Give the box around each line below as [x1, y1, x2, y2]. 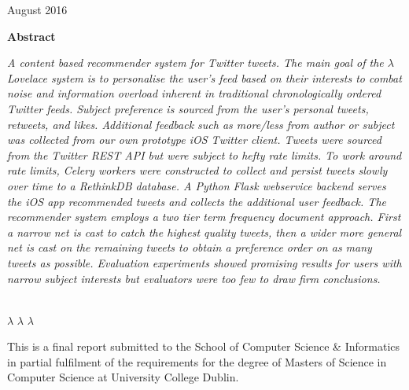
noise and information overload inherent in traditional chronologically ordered [7, 85, 381, 101]
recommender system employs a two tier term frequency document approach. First [7, 208, 401, 225]
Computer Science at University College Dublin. [7, 369, 239, 385]
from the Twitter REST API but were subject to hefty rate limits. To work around [7, 146, 402, 163]
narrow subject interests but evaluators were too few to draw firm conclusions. [7, 270, 381, 286]
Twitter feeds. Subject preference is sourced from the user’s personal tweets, [7, 100, 369, 116]
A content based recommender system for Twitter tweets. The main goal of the [7, 54, 384, 71]
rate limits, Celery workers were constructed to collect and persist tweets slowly [7, 162, 388, 178]
